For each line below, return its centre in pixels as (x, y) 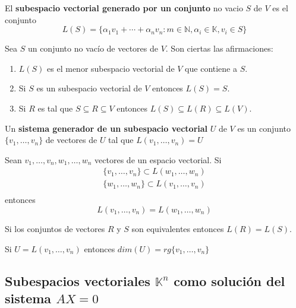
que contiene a (211, 68)
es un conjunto (264, 128)
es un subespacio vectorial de (89, 88)
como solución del (229, 280)
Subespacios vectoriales (78, 280)
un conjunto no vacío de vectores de (93, 48)
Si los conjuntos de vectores (55, 229)
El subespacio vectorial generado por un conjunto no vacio (124, 8)
